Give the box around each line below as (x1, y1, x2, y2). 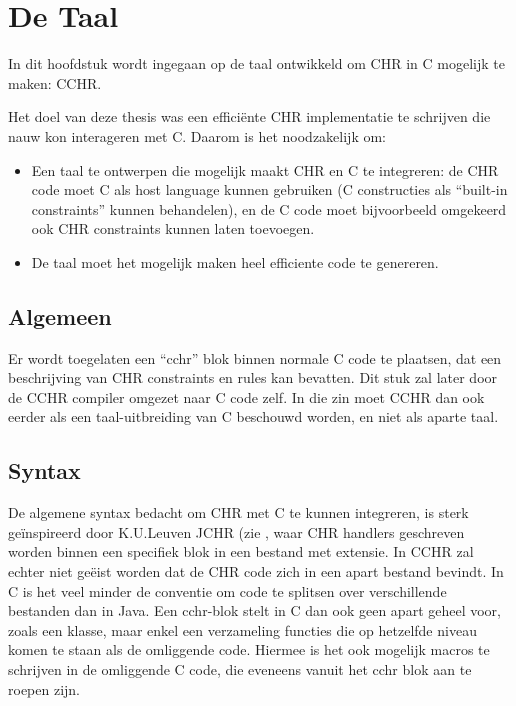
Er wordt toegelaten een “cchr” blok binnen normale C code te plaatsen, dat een (8, 347, 502, 368)
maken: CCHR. (8, 72, 102, 93)
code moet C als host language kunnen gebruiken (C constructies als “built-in (31, 179, 508, 200)
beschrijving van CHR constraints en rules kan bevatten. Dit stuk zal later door (8, 367, 498, 388)
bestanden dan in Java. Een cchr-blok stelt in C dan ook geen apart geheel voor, (8, 600, 501, 621)
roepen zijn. (8, 678, 81, 699)
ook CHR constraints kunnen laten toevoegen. (31, 218, 315, 239)
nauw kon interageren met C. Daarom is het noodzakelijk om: (8, 125, 386, 146)
